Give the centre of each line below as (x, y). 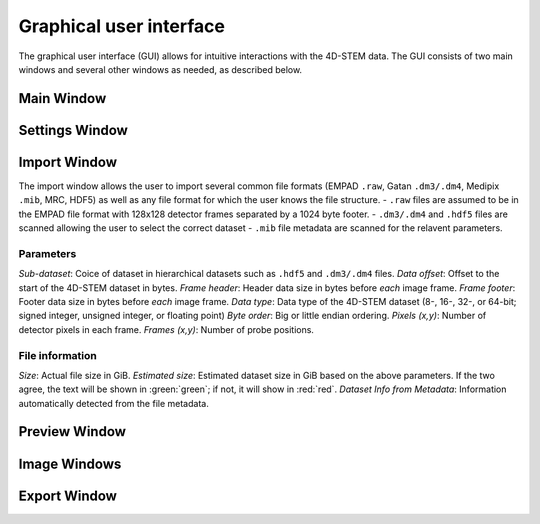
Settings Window (73, 130)
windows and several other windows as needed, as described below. (160, 69)
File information (57, 355)
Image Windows (70, 463)
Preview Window (72, 431)
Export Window (67, 495)
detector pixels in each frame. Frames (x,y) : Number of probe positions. (166, 329)
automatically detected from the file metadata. (113, 403)
